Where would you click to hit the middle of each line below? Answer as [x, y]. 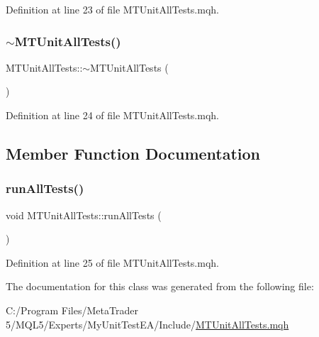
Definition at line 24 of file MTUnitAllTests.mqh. [112, 115]
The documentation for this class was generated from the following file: [160, 286]
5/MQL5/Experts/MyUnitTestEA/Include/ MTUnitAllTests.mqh [147, 324]
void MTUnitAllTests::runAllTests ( [84, 215]
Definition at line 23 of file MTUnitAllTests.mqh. [112, 9]
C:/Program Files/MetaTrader [72, 310]
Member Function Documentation [133, 153]
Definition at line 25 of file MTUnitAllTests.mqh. [112, 262]
